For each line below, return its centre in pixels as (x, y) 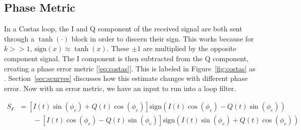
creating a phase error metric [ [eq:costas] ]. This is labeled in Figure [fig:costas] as (130, 68)
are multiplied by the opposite (190, 48)
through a (19, 38)
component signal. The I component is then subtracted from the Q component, (127, 58)
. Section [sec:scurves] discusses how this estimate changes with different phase (126, 78)
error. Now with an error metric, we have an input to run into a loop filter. (120, 88)
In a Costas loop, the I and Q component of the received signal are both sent (123, 29)
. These (118, 48)
